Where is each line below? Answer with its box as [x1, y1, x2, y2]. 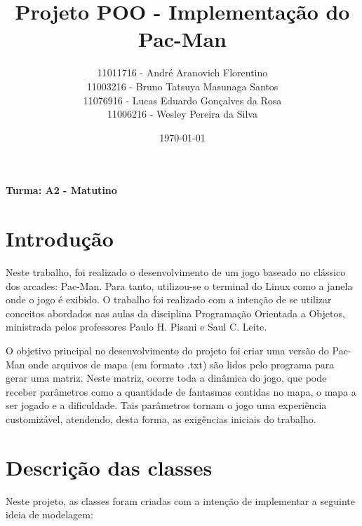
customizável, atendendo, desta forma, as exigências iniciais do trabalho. [6, 411, 316, 426]
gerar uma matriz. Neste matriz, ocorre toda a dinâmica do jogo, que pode [6, 371, 327, 385]
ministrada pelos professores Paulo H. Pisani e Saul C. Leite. [6, 319, 267, 334]
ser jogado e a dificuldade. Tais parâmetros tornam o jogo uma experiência [6, 398, 327, 413]
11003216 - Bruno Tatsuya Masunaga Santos [86, 78, 279, 93]
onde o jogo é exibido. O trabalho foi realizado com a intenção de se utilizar [6, 292, 332, 307]
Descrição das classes [6, 452, 213, 481]
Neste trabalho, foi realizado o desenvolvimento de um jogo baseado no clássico [6, 265, 346, 279]
